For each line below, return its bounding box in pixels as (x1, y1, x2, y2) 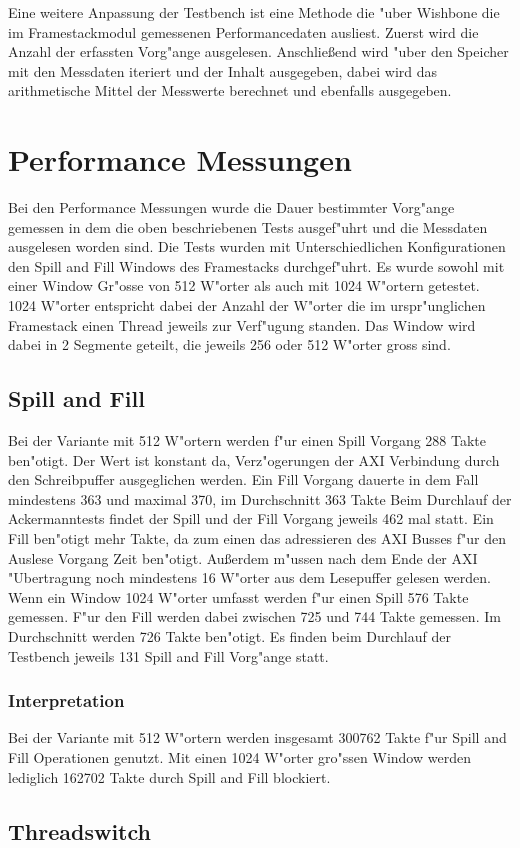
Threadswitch (8, 815, 151, 846)
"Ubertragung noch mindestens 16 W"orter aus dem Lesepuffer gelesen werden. (8, 567, 491, 588)
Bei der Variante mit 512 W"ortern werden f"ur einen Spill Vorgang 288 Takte (8, 430, 487, 451)
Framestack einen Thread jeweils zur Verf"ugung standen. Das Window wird (8, 314, 476, 335)
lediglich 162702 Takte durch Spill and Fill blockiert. (8, 766, 331, 787)
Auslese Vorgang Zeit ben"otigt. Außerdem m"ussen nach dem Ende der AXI (8, 547, 478, 568)
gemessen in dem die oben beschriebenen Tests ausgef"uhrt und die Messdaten (8, 216, 488, 237)
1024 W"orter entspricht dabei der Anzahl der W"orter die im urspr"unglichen (8, 295, 486, 316)
